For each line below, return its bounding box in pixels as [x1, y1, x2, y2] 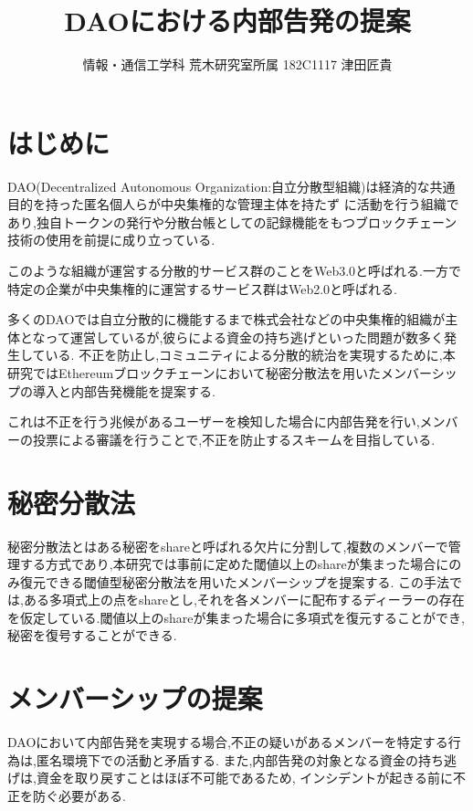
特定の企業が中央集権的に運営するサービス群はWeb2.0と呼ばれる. [7, 279, 398, 298]
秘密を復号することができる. [7, 626, 177, 645]
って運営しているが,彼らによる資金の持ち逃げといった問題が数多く [45, 327, 444, 346]
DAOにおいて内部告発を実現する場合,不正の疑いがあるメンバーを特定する [7, 732, 448, 752]
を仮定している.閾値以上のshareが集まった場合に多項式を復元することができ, [7, 607, 465, 627]
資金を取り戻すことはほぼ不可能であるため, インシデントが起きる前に [36, 768, 454, 787]
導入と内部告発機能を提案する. [32, 381, 215, 400]
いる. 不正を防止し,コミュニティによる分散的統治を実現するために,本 [45, 345, 456, 364]
